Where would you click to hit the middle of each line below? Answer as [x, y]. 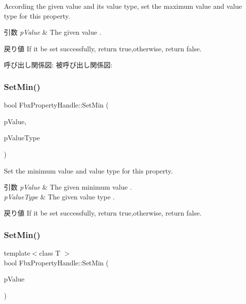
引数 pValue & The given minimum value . [68, 187]
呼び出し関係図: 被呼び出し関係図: [58, 65]
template [17, 253]
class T [50, 253]
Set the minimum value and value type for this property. [88, 170]
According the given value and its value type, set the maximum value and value [123, 6]
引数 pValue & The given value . [53, 32]
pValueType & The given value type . [59, 196]
